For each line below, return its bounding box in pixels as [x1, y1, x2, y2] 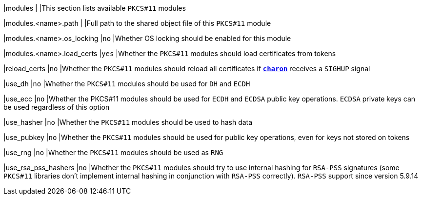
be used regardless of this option [3, 103, 110, 111]
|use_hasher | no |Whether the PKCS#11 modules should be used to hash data [3, 118, 253, 126]
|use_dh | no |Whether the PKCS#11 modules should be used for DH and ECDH [3, 80, 250, 88]
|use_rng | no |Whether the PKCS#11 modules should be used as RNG [3, 148, 223, 157]
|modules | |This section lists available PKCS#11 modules [3, 4, 186, 12]
